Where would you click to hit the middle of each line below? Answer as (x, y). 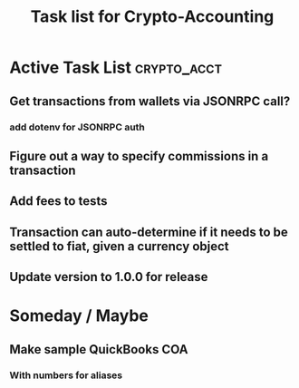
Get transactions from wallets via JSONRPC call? (150, 101)
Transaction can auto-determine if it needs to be (149, 232)
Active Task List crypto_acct (116, 68)
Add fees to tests (58, 201)
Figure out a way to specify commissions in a (139, 156)
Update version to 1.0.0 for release (109, 277)
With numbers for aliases (66, 375)
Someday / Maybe (79, 316)
